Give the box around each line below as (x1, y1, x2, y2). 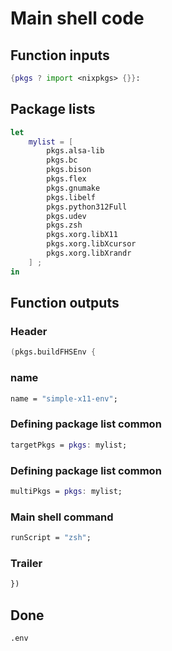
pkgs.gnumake (46, 183, 101, 193)
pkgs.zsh (46, 220, 83, 231)
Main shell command (10, 510, 114, 524)
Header (10, 325, 48, 338)
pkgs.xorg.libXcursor (46, 239, 137, 249)
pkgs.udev (46, 211, 87, 221)
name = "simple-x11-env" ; (10, 393, 118, 404)
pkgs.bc (46, 155, 78, 166)
